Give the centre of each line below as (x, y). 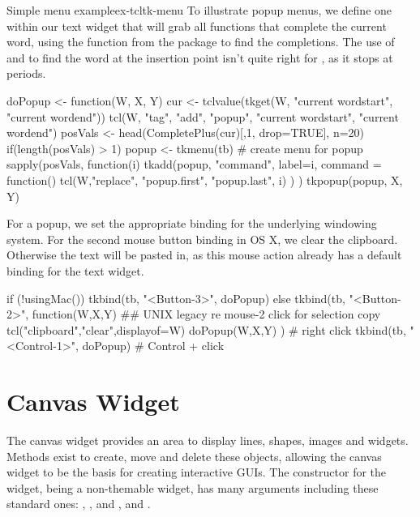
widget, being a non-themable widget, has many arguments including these (193, 487)
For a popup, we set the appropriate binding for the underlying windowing (192, 223)
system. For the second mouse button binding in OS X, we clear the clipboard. (202, 239)
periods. (26, 73)
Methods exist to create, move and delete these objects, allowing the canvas (194, 456)
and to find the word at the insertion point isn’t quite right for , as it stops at (200, 57)
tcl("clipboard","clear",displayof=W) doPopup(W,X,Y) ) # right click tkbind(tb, (206, 329)
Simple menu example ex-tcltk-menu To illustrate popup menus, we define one (199, 10)
